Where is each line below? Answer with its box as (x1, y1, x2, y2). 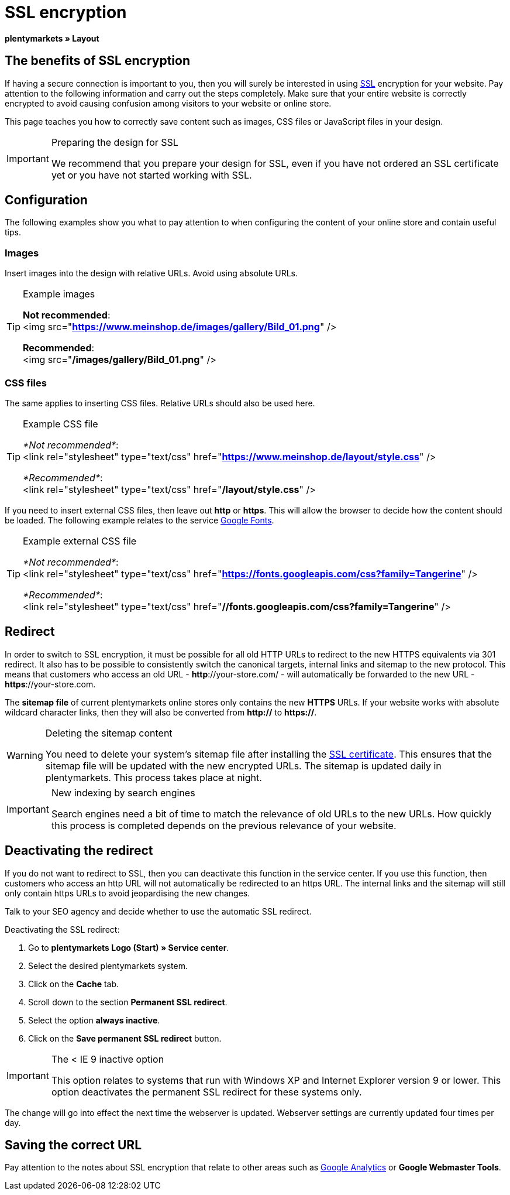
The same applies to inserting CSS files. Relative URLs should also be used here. (5, 398, 315, 408)
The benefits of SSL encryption (5, 53, 190, 69)
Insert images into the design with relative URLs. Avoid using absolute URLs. (5, 268, 298, 279)
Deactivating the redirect (5, 843, 153, 858)
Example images (23, 288, 95, 300)
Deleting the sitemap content (45, 727, 173, 739)
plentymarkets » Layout (5, 33, 99, 43)
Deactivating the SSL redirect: (5, 924, 120, 934)
